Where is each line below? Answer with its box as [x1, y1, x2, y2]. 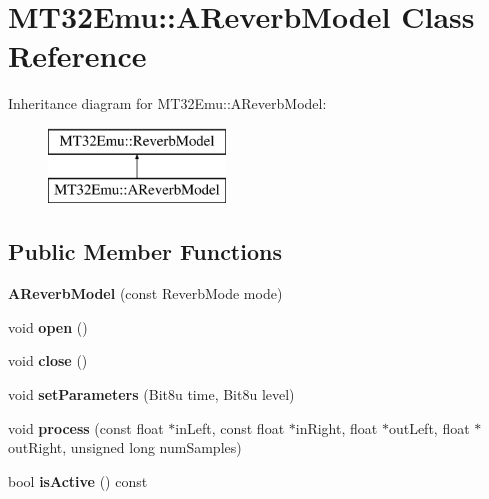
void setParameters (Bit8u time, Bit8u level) [8, 384, 295, 405]
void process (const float [8, 417, 164, 438]
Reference [8, 35, 147, 76]
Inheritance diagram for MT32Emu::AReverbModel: [8, 93, 327, 114]
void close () [8, 350, 88, 371]
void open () [8, 316, 88, 337]
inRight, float [295, 417, 378, 438]
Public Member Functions [8, 236, 282, 267]
